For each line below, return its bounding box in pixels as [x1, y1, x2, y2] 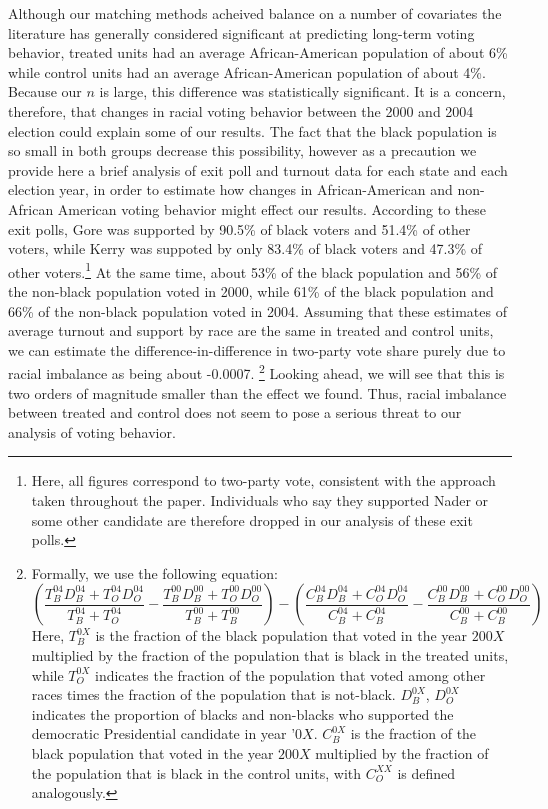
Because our [8, 81, 82, 102]
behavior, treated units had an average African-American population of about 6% [8, 42, 508, 63]
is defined [397, 762, 456, 783]
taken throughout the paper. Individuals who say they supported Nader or [31, 489, 489, 510]
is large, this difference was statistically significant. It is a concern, [99, 81, 506, 102]
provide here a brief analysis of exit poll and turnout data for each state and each [8, 159, 508, 180]
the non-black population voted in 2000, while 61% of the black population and [8, 280, 494, 301]
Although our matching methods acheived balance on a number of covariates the [8, 3, 502, 23]
